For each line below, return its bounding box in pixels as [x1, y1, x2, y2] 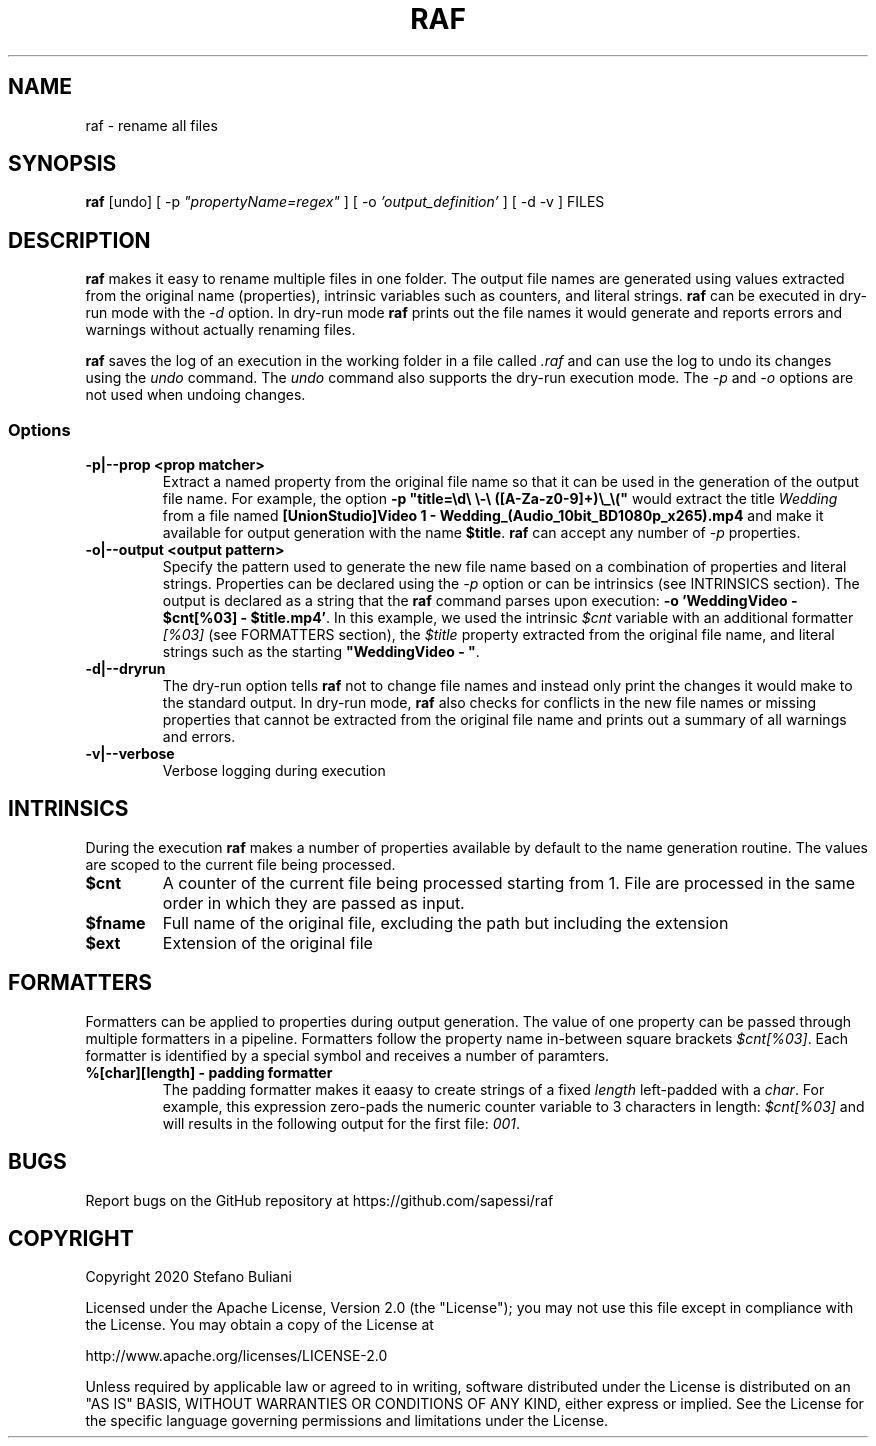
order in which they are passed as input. [162, 892, 465, 913]
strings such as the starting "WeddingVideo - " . [162, 643, 480, 661]
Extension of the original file [162, 932, 373, 953]
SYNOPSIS [8, 151, 117, 177]
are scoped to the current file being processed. [85, 855, 396, 873]
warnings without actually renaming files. [85, 321, 356, 339]
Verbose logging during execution [162, 762, 386, 780]
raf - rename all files [85, 116, 218, 134]
